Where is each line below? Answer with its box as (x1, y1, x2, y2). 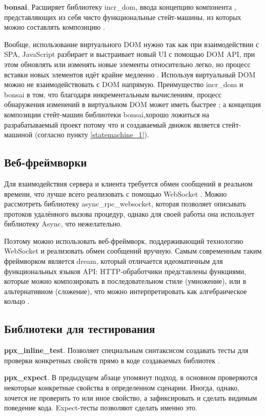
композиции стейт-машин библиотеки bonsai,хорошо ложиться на (4, 109, 210, 119)
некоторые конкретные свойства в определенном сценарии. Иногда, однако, (4, 382, 239, 393)
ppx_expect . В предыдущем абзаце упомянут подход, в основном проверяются (4, 372, 258, 383)
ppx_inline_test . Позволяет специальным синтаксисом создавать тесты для (4, 345, 249, 356)
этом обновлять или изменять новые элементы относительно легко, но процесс (4, 58, 251, 69)
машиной (4, 129, 33, 140)
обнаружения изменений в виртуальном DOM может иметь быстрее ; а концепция (4, 99, 261, 110)
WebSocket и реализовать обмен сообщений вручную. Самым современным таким (4, 245, 262, 256)
